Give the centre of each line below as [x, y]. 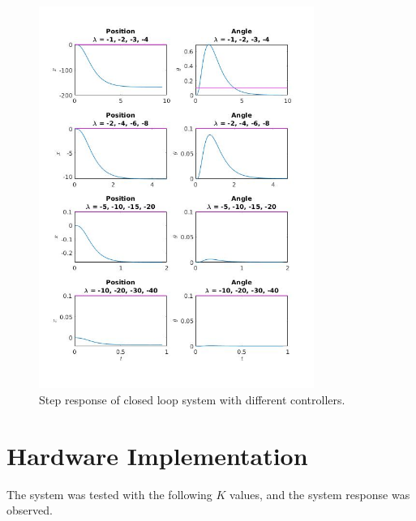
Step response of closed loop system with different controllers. [192, 399]
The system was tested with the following [109, 494]
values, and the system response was [320, 494]
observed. [30, 510]
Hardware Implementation [157, 455]
